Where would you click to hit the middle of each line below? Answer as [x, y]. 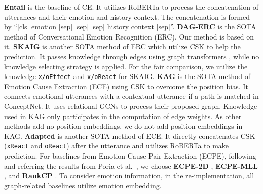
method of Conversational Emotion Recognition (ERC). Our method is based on [129, 36]
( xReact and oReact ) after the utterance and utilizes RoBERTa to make [117, 146]
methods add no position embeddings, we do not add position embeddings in [123, 126]
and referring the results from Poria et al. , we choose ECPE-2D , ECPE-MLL [131, 165]
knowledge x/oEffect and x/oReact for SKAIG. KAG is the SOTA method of [127, 76]
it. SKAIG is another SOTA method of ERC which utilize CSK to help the [122, 46]
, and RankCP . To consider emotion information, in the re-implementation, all [129, 176]
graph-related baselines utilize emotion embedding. [83, 185]
